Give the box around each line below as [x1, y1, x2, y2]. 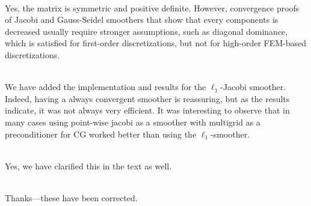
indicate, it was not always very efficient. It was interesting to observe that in [5, 104, 290, 117]
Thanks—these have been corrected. [5, 191, 138, 204]
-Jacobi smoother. [220, 80, 286, 93]
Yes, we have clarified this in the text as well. [5, 159, 172, 172]
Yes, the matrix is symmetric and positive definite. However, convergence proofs [5, 1, 300, 14]
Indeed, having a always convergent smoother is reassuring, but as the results [5, 92, 290, 105]
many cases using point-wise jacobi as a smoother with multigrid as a [5, 115, 260, 128]
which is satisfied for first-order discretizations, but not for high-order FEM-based [5, 37, 307, 49]
